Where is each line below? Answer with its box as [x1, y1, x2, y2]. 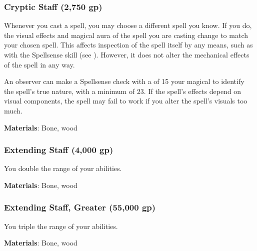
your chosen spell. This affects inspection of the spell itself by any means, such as [4, 39, 253, 50]
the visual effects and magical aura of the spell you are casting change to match [4, 29, 248, 40]
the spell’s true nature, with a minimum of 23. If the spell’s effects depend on [4, 85, 241, 96]
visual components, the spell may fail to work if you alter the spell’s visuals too [4, 95, 247, 106]
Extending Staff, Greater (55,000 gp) [4, 201, 156, 213]
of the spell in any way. [4, 59, 75, 69]
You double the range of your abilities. [4, 163, 122, 173]
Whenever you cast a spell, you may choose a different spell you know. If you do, [4, 20, 252, 30]
